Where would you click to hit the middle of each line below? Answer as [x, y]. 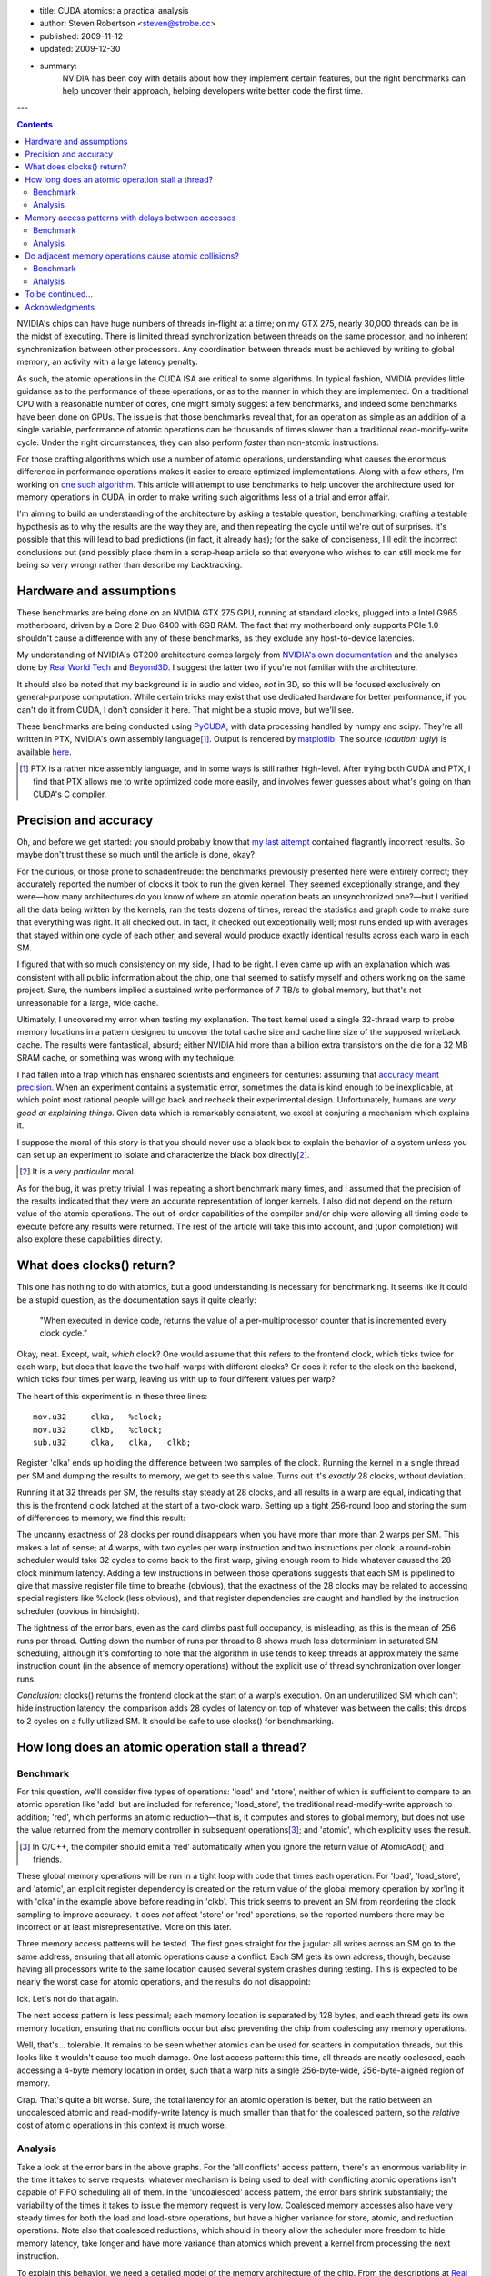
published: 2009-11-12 [81, 36]
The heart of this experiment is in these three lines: [112, 1396]
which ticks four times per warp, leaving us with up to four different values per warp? [176, 1379]
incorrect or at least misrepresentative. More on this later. [124, 1926]
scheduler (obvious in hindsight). [78, 1610]
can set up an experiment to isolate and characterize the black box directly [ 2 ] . [163, 1154]
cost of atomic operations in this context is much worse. [122, 2125]
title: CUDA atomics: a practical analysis [114, 10]
